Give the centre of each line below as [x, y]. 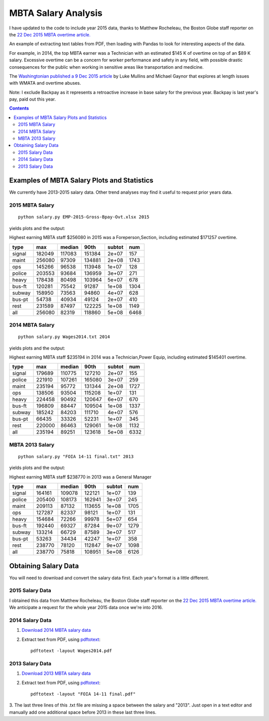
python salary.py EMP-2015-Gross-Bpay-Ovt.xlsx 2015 [84, 217]
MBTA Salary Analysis [56, 13]
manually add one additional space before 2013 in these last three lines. [83, 712]
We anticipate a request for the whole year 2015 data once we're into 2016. [86, 607]
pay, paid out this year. [33, 99]
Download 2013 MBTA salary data [56, 673]
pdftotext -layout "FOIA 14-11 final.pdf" [83, 694]
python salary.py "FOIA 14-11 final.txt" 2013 [76, 456]
